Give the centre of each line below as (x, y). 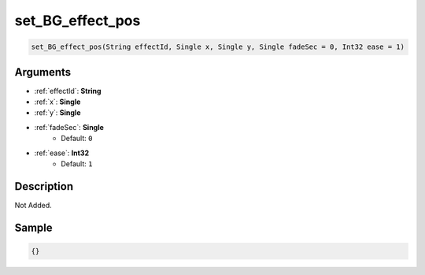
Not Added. (33, 205)
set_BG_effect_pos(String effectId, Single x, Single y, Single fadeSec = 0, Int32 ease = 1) (218, 47)
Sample (33, 227)
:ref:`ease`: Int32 (62, 153)
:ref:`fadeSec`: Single (69, 127)
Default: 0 (77, 139)
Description (44, 186)
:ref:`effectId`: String (68, 91)
